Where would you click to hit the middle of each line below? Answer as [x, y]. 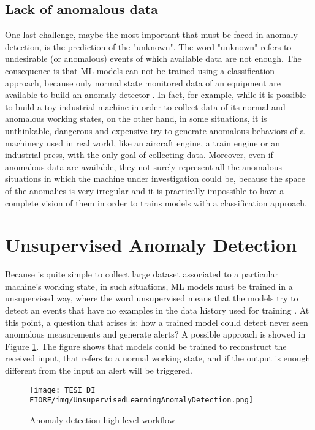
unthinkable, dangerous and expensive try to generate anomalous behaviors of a [155, 130]
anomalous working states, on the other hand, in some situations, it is [136, 119]
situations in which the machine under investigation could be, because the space [155, 179]
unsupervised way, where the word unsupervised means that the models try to [152, 298]
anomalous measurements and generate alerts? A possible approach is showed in [155, 334]
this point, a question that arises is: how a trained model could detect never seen [157, 322]
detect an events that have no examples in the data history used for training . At [157, 310]
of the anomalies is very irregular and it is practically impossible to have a [145, 190]
